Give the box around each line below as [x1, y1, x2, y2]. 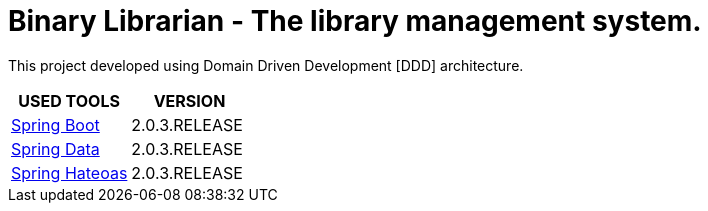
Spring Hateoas [11, 162, 128, 183]
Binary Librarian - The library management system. [8, 4, 702, 38]
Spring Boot [11, 114, 100, 135]
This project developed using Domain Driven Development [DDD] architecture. [8, 56, 524, 74]
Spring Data [11, 138, 100, 159]
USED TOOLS [18, 90, 120, 111]
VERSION [153, 90, 226, 111]
